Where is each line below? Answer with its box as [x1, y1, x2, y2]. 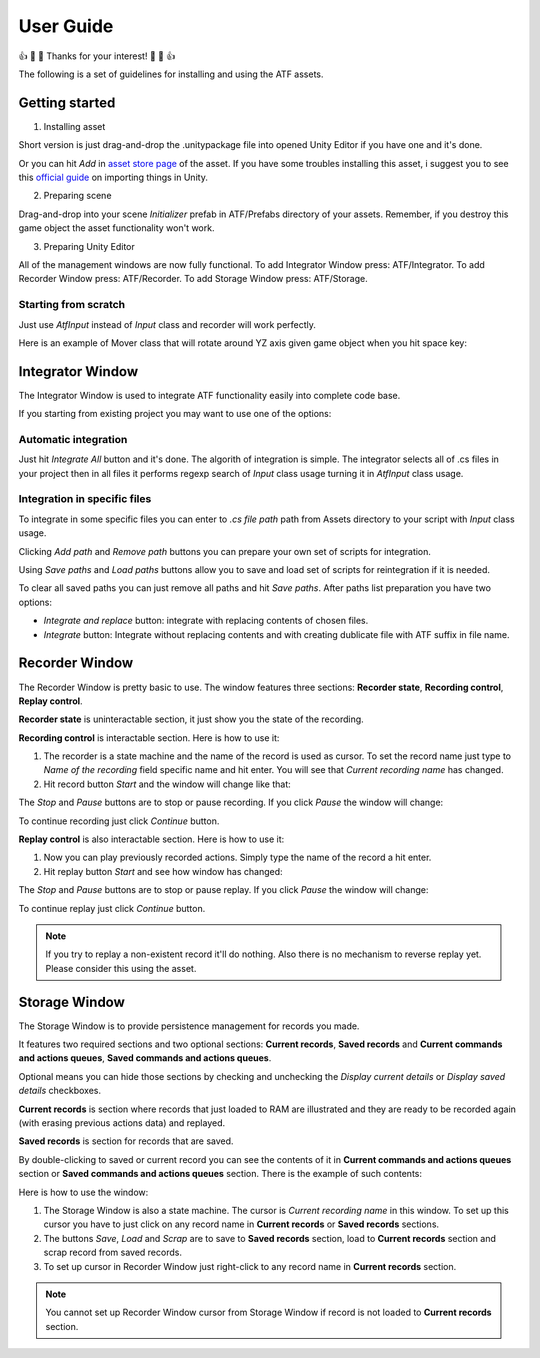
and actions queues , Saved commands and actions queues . [18, 1052, 272, 1064]
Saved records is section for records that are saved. [18, 1135, 234, 1147]
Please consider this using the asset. [45, 962, 197, 974]
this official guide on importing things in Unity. [18, 171, 209, 184]
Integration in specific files [18, 492, 152, 506]
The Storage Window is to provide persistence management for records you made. [18, 1020, 360, 1032]
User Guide [18, 15, 114, 37]
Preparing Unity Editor [43, 240, 135, 252]
